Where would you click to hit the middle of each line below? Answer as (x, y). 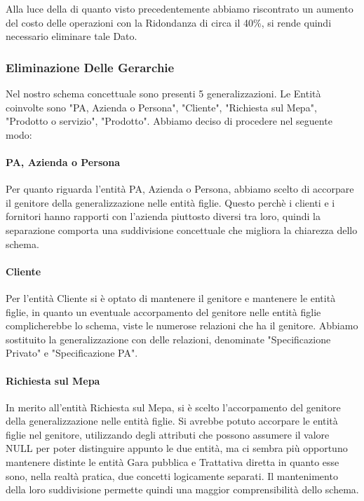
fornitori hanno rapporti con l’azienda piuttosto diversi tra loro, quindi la (163, 216)
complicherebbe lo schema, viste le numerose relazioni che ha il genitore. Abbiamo (182, 325)
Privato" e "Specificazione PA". (72, 353)
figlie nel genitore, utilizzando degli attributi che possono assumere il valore (168, 434)
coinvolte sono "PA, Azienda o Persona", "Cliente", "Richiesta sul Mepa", (161, 107)
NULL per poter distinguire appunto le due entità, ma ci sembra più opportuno (177, 448)
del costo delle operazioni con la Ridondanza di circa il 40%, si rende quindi (169, 22)
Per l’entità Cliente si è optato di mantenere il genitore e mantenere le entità (171, 297)
